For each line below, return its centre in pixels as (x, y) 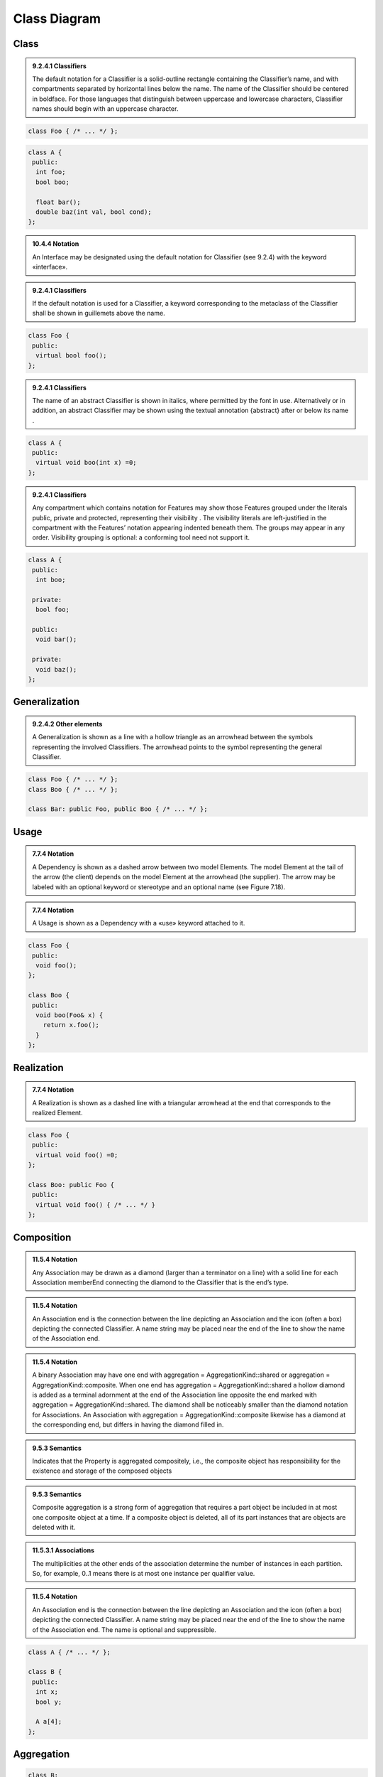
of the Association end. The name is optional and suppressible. (124, 1630)
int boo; (51, 580)
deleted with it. (54, 1527)
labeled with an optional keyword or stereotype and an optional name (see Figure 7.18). (159, 887)
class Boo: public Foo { (71, 1185)
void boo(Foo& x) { (70, 1015)
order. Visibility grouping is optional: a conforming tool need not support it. (141, 537)
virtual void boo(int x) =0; (87, 463)
